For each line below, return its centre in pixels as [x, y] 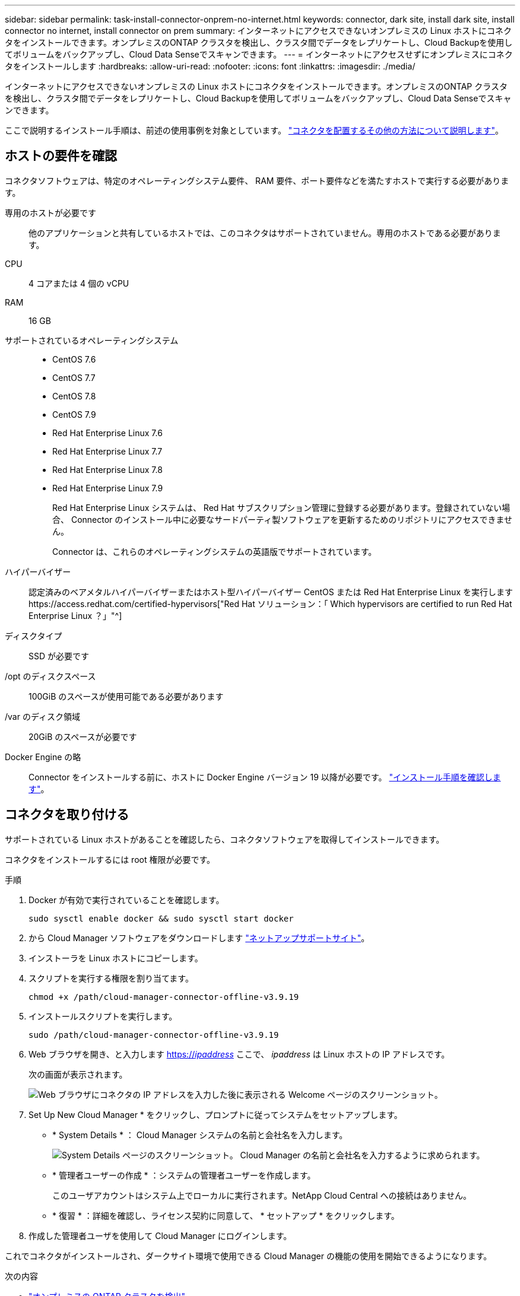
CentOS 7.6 [74, 359]
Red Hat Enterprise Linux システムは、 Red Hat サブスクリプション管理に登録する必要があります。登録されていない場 [281, 507]
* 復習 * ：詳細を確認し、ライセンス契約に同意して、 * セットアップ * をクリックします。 [226, 1215]
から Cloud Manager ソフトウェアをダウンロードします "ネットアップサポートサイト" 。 [199, 938]
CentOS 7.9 [74, 414]
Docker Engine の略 [43, 757]
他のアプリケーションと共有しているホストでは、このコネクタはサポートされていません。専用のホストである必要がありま [265, 233]
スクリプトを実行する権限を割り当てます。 [111, 978]
